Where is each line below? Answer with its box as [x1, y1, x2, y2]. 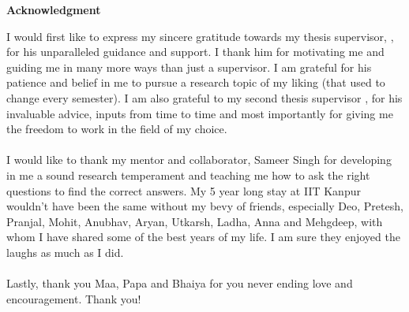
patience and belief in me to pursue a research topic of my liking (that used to [6, 74, 385, 91]
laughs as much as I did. [6, 243, 124, 260]
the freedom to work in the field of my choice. [6, 121, 227, 137]
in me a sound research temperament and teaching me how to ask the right [6, 166, 370, 183]
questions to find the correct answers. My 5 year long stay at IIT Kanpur [6, 182, 361, 199]
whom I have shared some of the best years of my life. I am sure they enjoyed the [6, 228, 400, 245]
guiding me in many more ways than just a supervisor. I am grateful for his [6, 58, 372, 75]
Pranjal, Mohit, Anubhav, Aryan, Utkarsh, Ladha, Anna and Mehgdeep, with [6, 213, 383, 229]
